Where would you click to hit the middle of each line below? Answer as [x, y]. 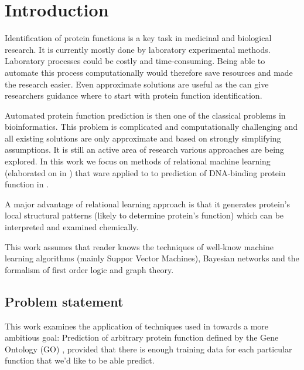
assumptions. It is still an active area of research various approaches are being [144, 149]
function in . [27, 184]
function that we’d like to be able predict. [80, 360]
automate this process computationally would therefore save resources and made [149, 72]
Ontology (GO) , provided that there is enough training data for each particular [148, 349]
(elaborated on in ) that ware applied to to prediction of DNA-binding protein [145, 172]
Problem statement [64, 301]
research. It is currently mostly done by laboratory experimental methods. [138, 49]
